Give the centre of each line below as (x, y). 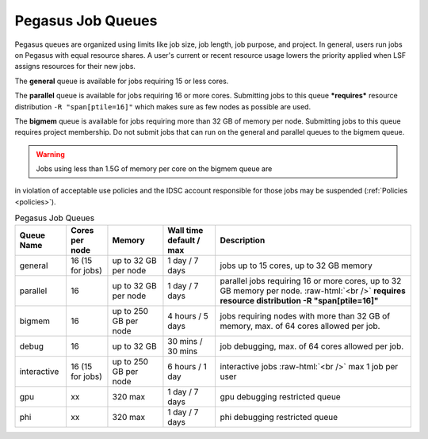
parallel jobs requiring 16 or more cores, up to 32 (311, 281)
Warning (50, 154)
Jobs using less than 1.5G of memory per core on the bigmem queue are (154, 169)
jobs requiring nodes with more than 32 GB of (305, 315)
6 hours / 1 (187, 366)
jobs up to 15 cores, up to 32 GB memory (296, 265)
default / (184, 240)
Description (243, 240)
